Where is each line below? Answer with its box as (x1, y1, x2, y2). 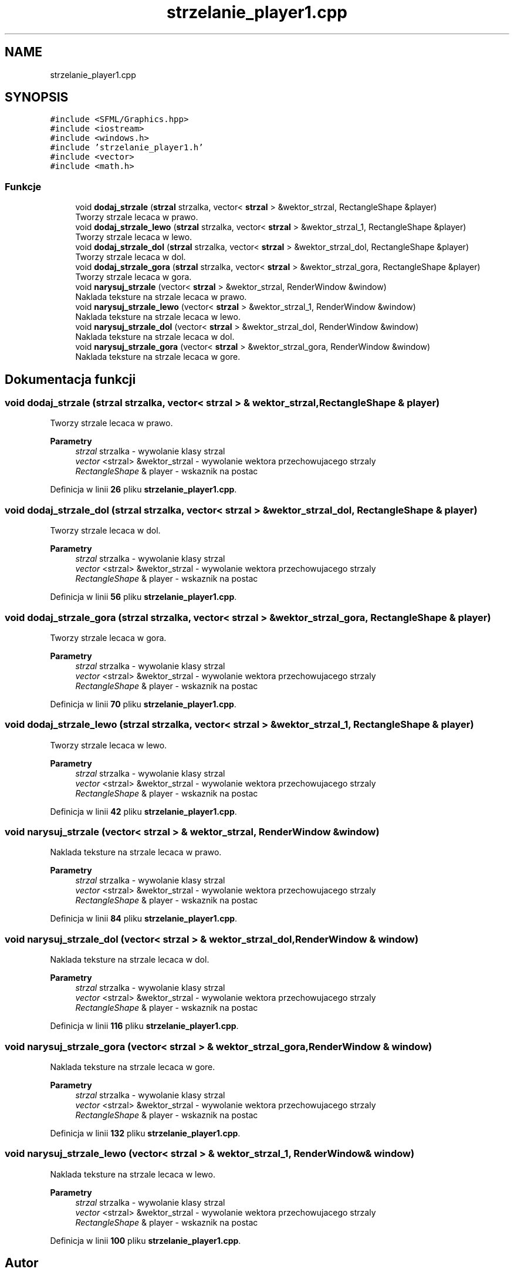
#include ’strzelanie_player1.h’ (50, 143, 204, 153)
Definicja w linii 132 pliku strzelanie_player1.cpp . (50, 1128, 241, 1138)
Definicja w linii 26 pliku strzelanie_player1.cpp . (50, 484, 237, 495)
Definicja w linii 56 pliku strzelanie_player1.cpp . (50, 592, 237, 602)
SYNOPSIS (5, 90, 69, 105)
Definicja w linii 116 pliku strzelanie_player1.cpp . (50, 1021, 239, 1031)
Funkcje (5, 180, 42, 193)
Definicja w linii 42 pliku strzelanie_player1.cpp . (50, 806, 237, 816)
